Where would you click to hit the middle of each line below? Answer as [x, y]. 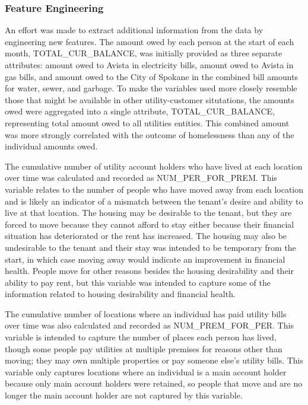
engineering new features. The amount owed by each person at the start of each [150, 41]
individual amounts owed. [51, 146]
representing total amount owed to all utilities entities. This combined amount [147, 122]
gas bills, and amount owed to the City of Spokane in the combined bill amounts [152, 76]
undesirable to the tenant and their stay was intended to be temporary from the [150, 247]
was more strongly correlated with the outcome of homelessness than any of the [150, 134]
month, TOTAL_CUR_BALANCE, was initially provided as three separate [144, 53]
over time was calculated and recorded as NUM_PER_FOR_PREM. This [141, 178]
